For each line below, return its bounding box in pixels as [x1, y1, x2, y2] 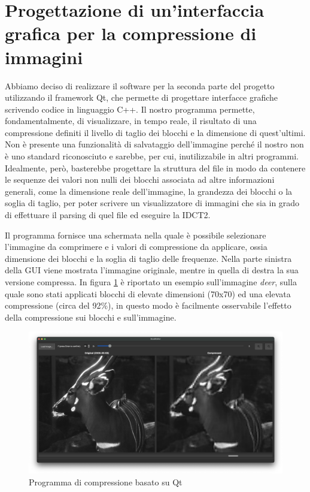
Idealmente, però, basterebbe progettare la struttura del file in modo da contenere [5, 161, 306, 174]
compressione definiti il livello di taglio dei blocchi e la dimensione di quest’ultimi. [5, 126, 306, 138]
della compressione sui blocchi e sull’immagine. [5, 310, 177, 323]
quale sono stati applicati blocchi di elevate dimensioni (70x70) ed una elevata [5, 287, 291, 300]
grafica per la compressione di [5, 21, 257, 46]
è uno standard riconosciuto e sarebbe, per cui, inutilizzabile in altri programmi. [5, 150, 299, 162]
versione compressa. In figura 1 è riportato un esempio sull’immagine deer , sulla [5, 276, 297, 288]
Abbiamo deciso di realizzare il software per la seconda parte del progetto [5, 79, 275, 92]
